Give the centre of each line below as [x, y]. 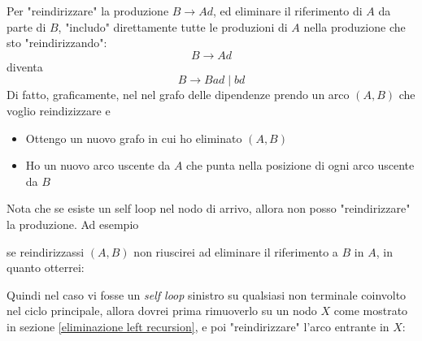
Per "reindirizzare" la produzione [88, 11]
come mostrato [371, 311]
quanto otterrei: [46, 268]
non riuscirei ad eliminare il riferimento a [236, 251]
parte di [26, 26]
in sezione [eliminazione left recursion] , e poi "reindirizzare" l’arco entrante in [198, 326]
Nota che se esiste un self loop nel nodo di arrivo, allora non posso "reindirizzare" [209, 208]
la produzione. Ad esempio [73, 224]
